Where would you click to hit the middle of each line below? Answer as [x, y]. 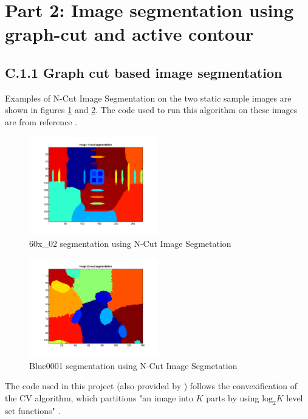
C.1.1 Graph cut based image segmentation [144, 72]
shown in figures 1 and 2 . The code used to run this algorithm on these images [151, 110]
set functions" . [33, 410]
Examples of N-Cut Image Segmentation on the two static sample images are [148, 98]
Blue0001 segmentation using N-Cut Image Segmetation [133, 365]
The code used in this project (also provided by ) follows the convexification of [151, 386]
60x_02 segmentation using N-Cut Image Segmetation [130, 244]
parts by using [233, 397]
